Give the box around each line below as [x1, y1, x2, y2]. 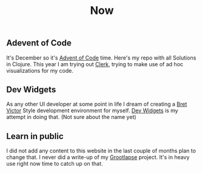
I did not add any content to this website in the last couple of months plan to [6, 147, 196, 155]
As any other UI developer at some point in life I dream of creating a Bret [6, 101, 187, 108]
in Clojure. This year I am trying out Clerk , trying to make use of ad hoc [6, 60, 184, 67]
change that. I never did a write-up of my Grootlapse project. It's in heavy [6, 154, 190, 161]
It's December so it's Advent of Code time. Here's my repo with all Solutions [6, 54, 197, 61]
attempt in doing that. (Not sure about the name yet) [6, 114, 136, 121]
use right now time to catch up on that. [6, 160, 103, 168]
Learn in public [6, 131, 64, 141]
